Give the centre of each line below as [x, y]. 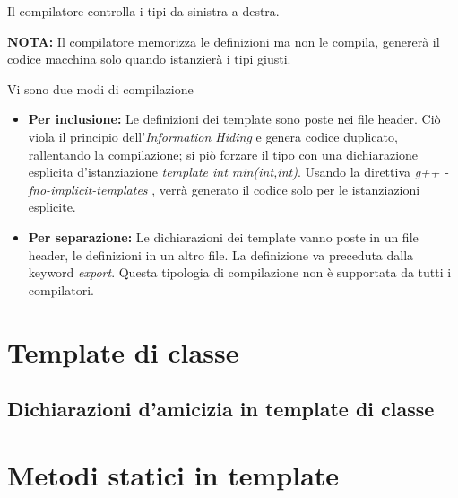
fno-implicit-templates [88, 189]
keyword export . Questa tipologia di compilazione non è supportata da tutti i [240, 272]
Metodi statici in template [173, 474]
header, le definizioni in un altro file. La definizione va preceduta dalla [221, 254]
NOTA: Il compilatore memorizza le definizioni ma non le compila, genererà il [224, 41]
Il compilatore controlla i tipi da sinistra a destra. [143, 11]
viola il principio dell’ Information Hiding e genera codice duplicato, [213, 136]
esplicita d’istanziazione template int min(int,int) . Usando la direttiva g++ [234, 172]
